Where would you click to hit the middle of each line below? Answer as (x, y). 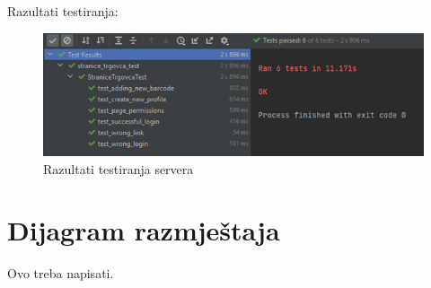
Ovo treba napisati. (61, 273)
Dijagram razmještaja (144, 230)
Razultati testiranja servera (119, 168)
